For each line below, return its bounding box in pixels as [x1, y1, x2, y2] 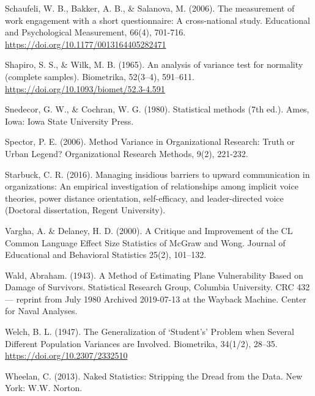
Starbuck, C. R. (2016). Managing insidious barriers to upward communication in [5, 167, 310, 180]
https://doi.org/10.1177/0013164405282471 [5, 37, 166, 50]
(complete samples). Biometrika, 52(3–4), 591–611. [5, 70, 195, 82]
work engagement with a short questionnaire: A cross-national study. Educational [5, 13, 310, 26]
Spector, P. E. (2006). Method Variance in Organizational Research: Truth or [5, 135, 295, 148]
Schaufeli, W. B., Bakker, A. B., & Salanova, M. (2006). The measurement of [5, 2, 295, 14]
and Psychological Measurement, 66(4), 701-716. [5, 26, 186, 38]
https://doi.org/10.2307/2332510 [5, 349, 128, 362]
